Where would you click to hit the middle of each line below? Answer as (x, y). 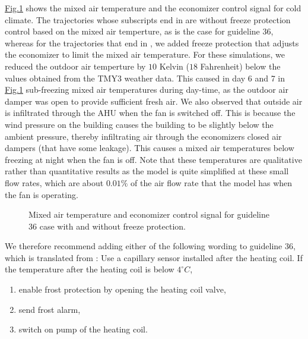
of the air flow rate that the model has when (212, 182)
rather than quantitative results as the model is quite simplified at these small (147, 171)
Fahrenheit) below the (240, 66)
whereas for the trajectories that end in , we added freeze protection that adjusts (152, 43)
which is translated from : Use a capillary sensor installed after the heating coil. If (154, 257)
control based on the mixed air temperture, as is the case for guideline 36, (139, 31)
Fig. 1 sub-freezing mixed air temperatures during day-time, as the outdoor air (147, 90)
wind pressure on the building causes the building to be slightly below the (139, 124)
